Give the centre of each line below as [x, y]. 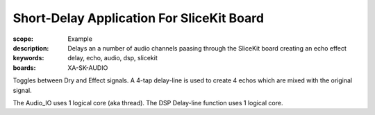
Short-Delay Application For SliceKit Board [138, 18]
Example [80, 39]
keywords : [28, 58]
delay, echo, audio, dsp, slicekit [112, 58]
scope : [23, 39]
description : [31, 48]
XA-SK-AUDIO [88, 68]
